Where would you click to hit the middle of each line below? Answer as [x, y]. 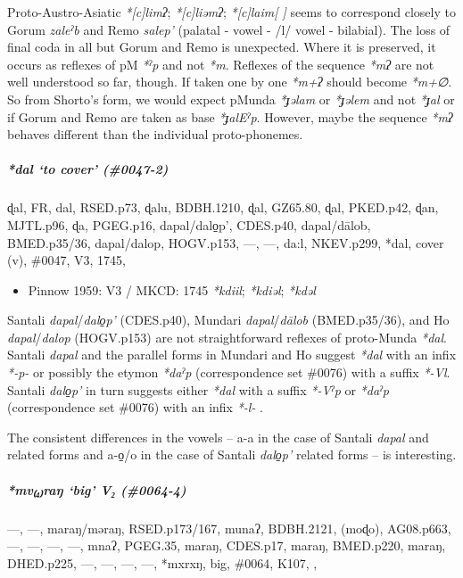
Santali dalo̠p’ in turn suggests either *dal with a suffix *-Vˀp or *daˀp [198, 389]
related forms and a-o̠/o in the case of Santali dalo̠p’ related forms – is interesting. [232, 454]
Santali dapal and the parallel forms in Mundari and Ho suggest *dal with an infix [232, 355]
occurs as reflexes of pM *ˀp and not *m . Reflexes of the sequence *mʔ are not [221, 64]
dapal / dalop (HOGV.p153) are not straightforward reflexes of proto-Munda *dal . [227, 337]
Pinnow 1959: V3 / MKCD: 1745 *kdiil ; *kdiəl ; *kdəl [172, 289]
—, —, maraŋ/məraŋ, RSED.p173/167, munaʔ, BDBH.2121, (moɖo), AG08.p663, [229, 528]
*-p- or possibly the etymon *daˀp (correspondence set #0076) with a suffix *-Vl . [229, 372]
